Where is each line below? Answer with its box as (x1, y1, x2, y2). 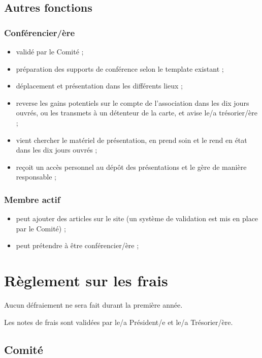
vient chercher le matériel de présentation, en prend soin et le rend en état (16, 134, 247, 145)
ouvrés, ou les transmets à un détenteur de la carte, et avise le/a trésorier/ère (16, 107, 257, 118)
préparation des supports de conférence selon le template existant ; (16, 63, 224, 74)
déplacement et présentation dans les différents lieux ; (16, 80, 183, 91)
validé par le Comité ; (16, 46, 84, 56)
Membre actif (4, 193, 60, 205)
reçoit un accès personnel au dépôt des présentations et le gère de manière (16, 161, 247, 172)
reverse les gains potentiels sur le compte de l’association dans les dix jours (16, 97, 249, 108)
